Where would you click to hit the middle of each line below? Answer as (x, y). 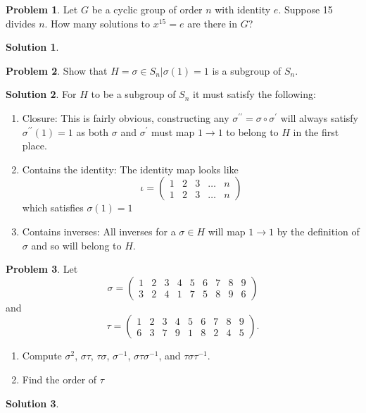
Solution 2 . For (41, 94)
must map (173, 131)
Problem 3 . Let (42, 269)
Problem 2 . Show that (57, 70)
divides (21, 23)
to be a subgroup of (133, 94)
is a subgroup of (247, 70)
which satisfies (53, 208)
